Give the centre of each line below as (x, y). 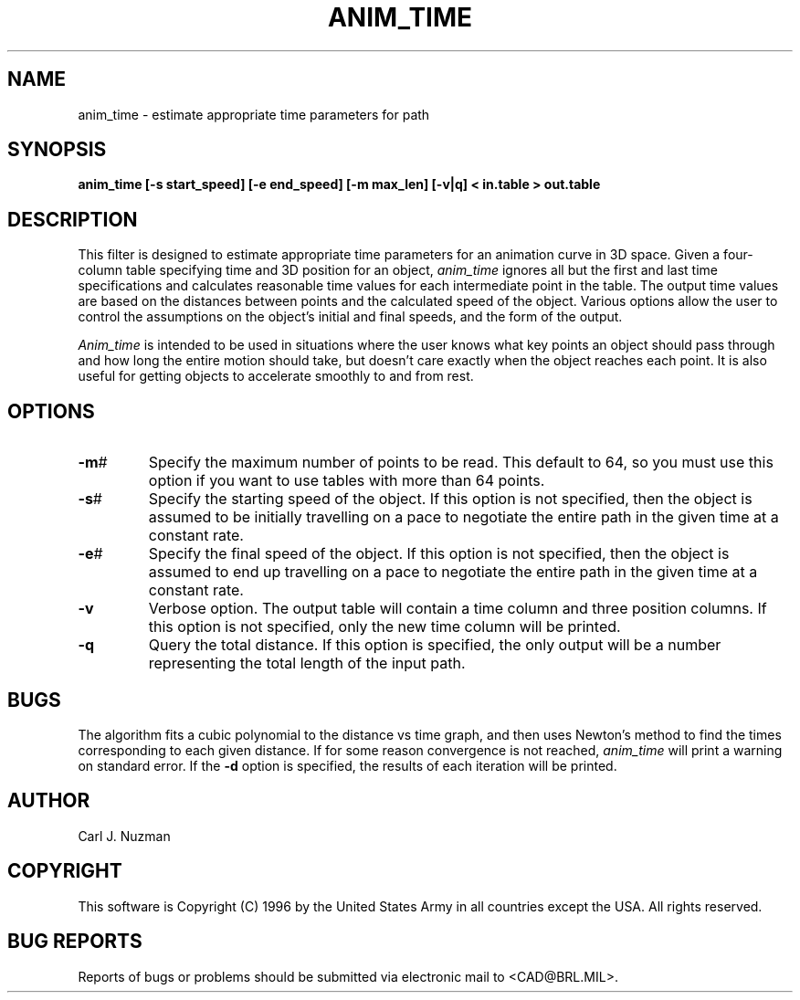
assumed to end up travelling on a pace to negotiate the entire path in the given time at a (453, 572)
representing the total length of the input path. (307, 663)
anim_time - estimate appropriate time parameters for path (254, 114)
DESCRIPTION (73, 219)
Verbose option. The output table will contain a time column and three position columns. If (458, 609)
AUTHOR (49, 801)
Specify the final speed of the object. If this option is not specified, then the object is (439, 554)
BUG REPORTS (75, 942)
